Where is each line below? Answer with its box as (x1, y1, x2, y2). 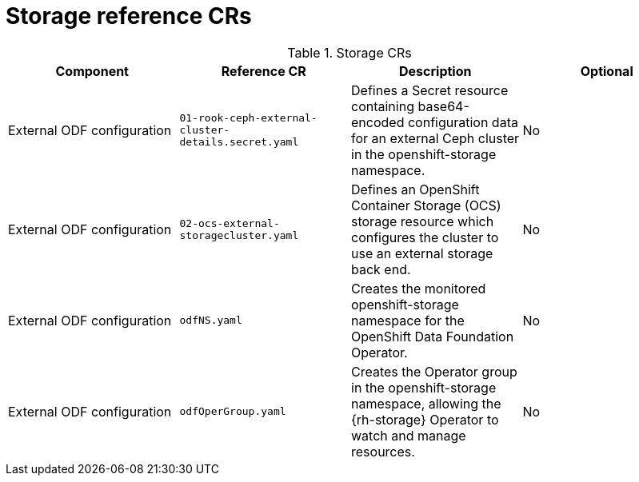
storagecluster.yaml (179, 229, 299, 241)
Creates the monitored (351, 280, 486, 297)
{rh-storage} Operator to (351, 411, 499, 428)
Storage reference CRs (6, 2, 252, 30)
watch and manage (351, 427, 466, 444)
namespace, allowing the (351, 395, 501, 412)
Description (399, 62, 472, 79)
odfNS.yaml (179, 314, 242, 327)
